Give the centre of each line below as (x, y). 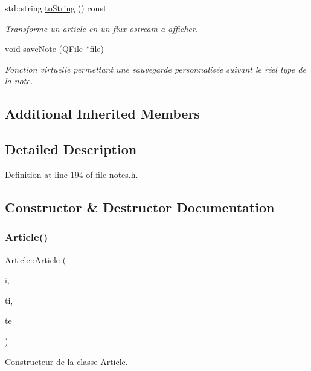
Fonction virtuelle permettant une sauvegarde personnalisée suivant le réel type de (155, 69)
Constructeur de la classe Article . (66, 361)
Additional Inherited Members (102, 113)
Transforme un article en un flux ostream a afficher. (101, 28)
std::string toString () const (56, 8)
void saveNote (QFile (44, 49)
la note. (19, 81)
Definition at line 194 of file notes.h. (72, 174)
